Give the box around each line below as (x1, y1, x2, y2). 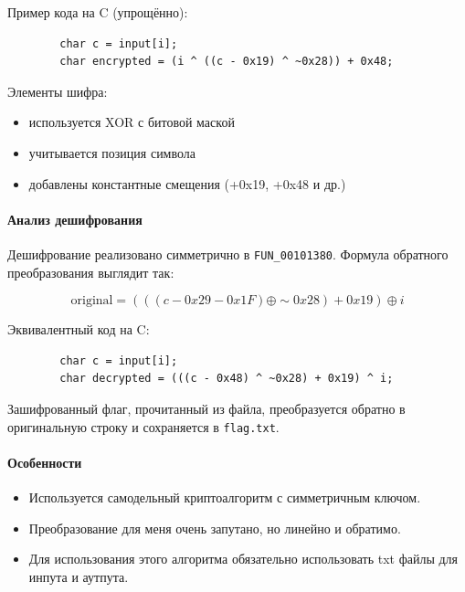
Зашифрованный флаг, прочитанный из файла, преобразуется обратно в (7, 398, 406, 418)
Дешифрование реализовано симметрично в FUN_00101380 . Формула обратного (7, 244, 449, 263)
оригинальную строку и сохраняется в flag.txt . (7, 417, 280, 436)
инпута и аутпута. (28, 566, 129, 586)
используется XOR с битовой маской (28, 112, 235, 132)
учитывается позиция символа (28, 143, 196, 162)
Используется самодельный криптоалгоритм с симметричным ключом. (28, 488, 421, 507)
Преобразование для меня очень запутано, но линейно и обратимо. (28, 518, 401, 537)
